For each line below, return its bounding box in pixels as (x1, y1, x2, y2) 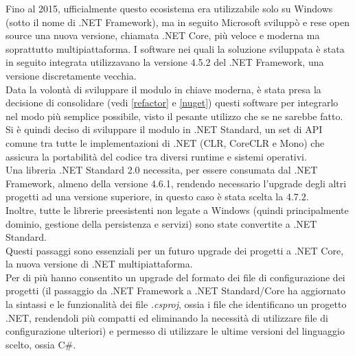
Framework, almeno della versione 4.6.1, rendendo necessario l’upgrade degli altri (5, 176, 347, 190)
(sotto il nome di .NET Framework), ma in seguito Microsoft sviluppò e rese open (5, 14, 350, 29)
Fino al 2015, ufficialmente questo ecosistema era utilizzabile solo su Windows (5, 1, 333, 15)
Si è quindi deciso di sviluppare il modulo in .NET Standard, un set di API (5, 122, 323, 137)
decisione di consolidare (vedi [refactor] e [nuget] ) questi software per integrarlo (5, 95, 339, 110)
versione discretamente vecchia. (5, 68, 137, 82)
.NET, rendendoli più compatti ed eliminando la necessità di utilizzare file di (5, 310, 328, 324)
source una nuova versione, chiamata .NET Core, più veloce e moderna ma (5, 28, 320, 43)
